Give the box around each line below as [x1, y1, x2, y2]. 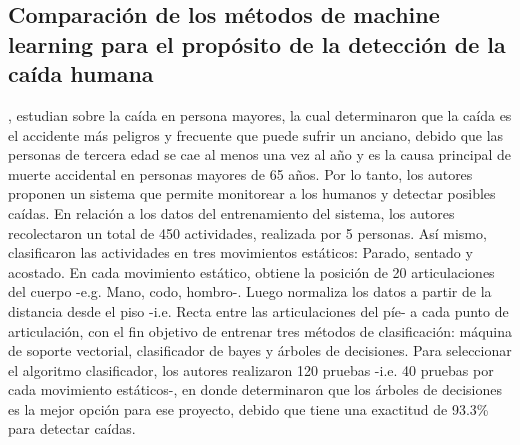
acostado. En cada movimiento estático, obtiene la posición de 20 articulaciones [8, 261, 495, 282]
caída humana [8, 58, 154, 89]
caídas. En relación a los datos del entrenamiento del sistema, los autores [8, 202, 455, 223]
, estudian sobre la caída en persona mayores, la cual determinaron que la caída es [8, 104, 512, 125]
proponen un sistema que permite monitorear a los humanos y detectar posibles [8, 183, 496, 204]
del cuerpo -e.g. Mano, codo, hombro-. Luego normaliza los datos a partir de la [8, 281, 492, 302]
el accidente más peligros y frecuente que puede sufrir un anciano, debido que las [8, 124, 504, 145]
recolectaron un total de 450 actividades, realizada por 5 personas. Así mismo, [8, 222, 487, 243]
